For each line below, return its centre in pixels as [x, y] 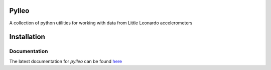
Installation [27, 37]
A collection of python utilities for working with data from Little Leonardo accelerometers [101, 23]
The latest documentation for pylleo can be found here [66, 61]
